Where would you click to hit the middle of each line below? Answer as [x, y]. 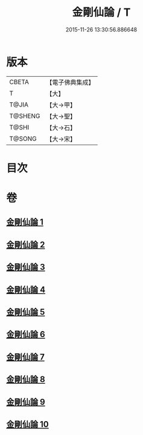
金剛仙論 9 [26, 402]
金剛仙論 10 [28, 424]
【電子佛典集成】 [70, 82]
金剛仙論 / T [101, 12]
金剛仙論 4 [26, 289]
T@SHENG [25, 116]
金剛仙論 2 [26, 245]
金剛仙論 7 [26, 357]
